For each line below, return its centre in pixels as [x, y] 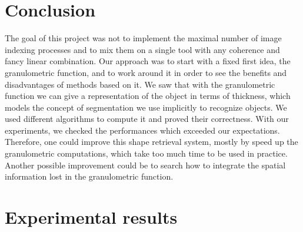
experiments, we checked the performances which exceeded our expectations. [142, 130]
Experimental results [91, 217]
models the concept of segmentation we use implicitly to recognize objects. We [146, 107]
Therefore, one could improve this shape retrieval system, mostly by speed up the [151, 142]
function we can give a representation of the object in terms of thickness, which [148, 96]
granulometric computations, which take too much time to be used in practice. [146, 153]
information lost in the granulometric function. [89, 176]
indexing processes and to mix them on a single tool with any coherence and [142, 49]
